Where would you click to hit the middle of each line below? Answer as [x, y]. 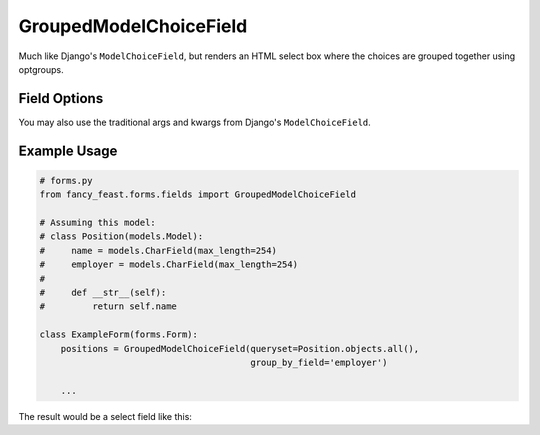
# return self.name [108, 306]
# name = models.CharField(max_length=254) [158, 250]
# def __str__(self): [103, 292]
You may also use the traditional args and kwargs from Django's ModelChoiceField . [195, 122]
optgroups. [41, 69]
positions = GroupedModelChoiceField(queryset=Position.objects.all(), [240, 348]
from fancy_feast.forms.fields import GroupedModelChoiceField [198, 194]
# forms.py [66, 180]
